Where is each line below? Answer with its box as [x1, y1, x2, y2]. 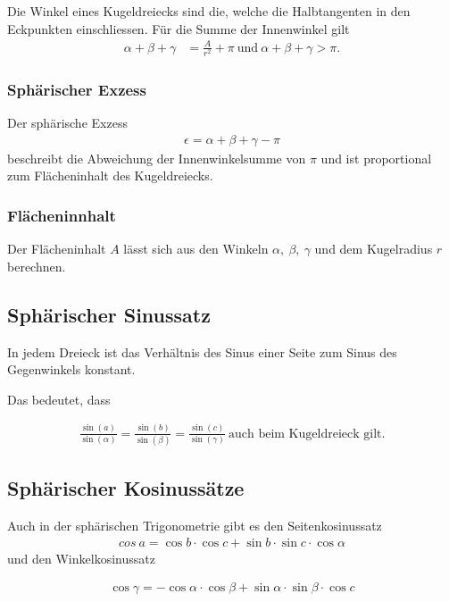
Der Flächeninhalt [7, 239, 106, 258]
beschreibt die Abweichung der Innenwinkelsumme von [7, 148, 306, 167]
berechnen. [7, 256, 66, 275]
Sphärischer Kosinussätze [7, 474, 245, 502]
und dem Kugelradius [314, 239, 433, 258]
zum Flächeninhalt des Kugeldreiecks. [7, 166, 213, 185]
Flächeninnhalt [7, 204, 116, 226]
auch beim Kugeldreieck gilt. [228, 427, 386, 440]
